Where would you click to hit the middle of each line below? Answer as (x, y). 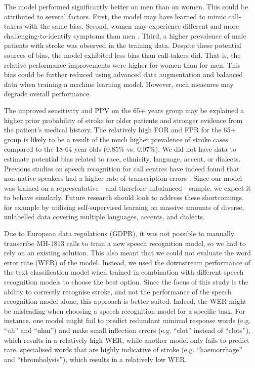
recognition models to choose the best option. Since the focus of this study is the (126, 282)
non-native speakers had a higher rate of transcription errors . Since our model (123, 178)
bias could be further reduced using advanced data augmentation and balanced (124, 74)
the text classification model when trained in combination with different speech (124, 272)
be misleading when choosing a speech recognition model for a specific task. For (125, 310)
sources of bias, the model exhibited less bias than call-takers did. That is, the (122, 55)
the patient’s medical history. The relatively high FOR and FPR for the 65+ (120, 130)
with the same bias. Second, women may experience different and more (132, 26)
